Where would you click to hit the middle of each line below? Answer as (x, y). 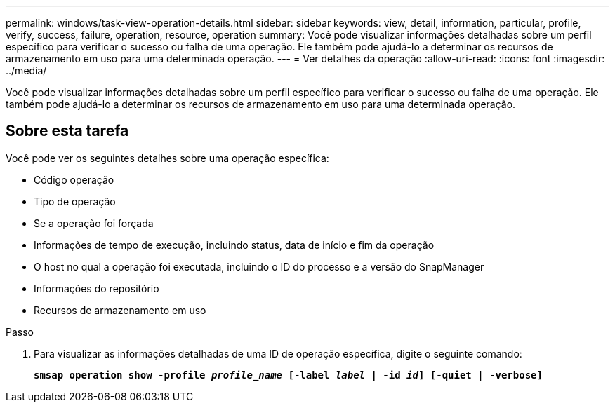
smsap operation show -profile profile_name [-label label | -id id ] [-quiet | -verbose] (288, 375)
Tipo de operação (75, 201)
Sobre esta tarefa (67, 131)
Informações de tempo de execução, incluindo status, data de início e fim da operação (234, 245)
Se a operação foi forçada (94, 223)
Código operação (74, 179)
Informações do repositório (97, 288)
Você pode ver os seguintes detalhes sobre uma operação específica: (167, 158)
